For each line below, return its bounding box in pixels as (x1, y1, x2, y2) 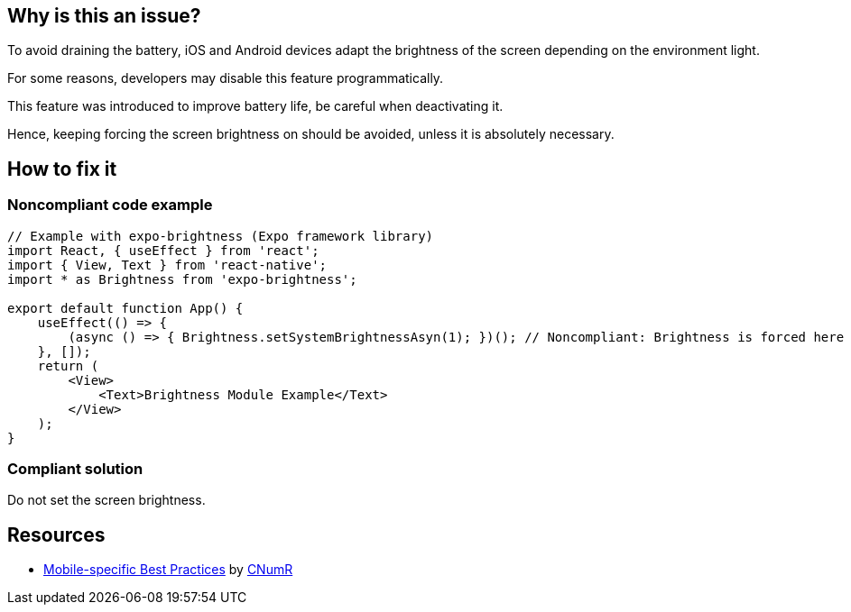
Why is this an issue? (7, 5, 201, 27)
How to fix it (7, 157, 117, 180)
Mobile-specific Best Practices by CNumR (43, 562, 293, 578)
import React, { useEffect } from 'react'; (7, 242, 319, 258)
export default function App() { (7, 300, 244, 315)
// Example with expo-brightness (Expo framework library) (7, 228, 434, 243)
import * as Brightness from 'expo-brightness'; (7, 271, 357, 287)
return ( (37, 358, 99, 373)
